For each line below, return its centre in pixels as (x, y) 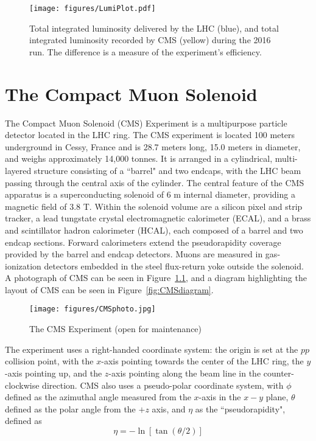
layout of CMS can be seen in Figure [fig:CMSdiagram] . (109, 289)
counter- (279, 373)
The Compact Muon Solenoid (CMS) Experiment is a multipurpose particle (146, 123)
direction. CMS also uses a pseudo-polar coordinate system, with (163, 385)
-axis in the (220, 397)
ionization (23, 266)
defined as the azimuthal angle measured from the (98, 397)
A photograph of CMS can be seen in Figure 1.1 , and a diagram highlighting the (156, 278)
